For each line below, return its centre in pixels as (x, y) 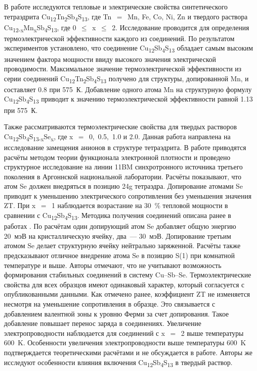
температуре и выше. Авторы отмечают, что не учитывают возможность (113, 265)
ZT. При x (20, 205)
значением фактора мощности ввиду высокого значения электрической (110, 59)
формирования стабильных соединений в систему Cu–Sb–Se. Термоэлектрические (128, 275)
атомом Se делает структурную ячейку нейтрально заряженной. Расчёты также (122, 245)
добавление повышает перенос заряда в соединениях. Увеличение (103, 323)
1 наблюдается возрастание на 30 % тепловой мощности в (140, 205)
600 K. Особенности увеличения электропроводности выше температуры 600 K (125, 343)
